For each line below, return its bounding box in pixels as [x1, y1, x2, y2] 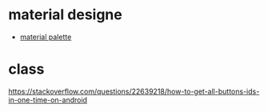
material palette [19, 32, 72, 42]
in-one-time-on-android [8, 94, 88, 105]
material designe [8, 6, 122, 24]
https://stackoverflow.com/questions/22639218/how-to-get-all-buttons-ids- [8, 86, 260, 96]
